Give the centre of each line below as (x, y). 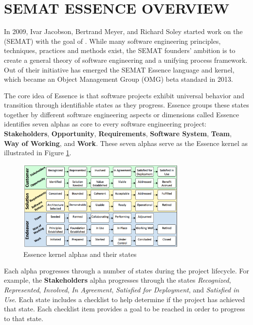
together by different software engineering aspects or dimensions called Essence (122, 114)
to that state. (24, 318)
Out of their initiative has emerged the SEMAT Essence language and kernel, (119, 69)
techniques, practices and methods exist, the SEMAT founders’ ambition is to (120, 50)
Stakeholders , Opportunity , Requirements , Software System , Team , (118, 134)
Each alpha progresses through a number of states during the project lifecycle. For (126, 270)
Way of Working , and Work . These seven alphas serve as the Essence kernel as (126, 143)
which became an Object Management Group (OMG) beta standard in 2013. (118, 79)
